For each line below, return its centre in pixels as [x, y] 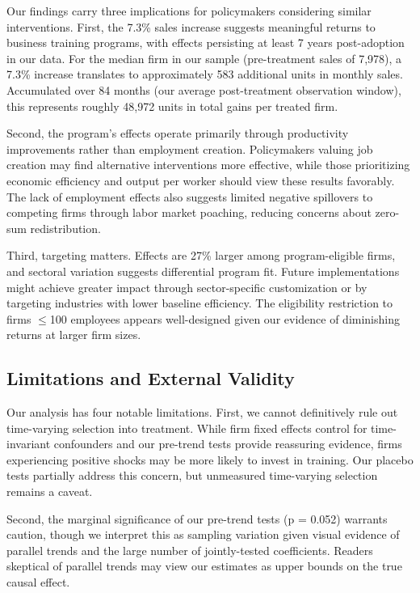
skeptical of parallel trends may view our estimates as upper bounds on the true [204, 566]
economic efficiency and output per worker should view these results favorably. [201, 180]
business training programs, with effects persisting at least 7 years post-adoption [206, 42]
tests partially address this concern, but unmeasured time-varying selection [192, 475]
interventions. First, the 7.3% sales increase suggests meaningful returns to [191, 26]
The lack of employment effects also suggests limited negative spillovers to [190, 196]
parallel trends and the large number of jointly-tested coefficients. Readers [190, 550]
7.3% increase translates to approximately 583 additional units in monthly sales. [205, 74]
